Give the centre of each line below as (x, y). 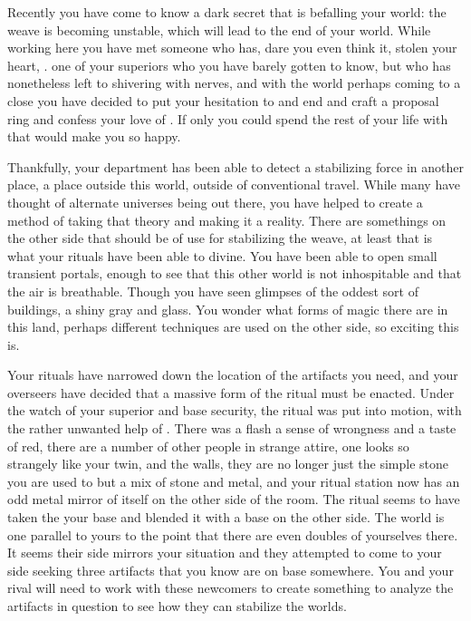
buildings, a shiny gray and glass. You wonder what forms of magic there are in (228, 309)
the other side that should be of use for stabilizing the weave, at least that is (220, 238)
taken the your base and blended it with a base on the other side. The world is (226, 517)
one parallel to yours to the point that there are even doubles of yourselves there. (233, 534)
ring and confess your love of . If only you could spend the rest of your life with (228, 118)
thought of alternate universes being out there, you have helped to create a (215, 202)
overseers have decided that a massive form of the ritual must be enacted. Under (231, 392)
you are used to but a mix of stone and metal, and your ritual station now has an (234, 481)
